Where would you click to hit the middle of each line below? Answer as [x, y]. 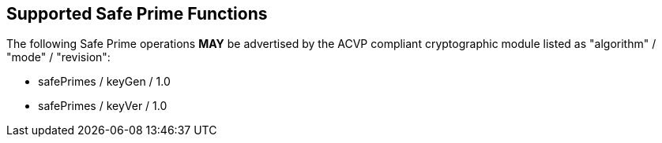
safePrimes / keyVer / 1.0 [103, 106]
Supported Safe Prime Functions [137, 14]
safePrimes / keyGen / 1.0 [104, 82]
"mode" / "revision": [58, 57]
